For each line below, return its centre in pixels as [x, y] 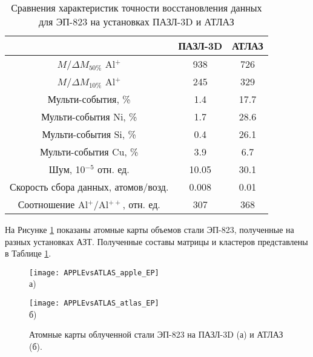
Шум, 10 [67, 169]
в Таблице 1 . [28, 253]
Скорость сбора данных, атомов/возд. [89, 187]
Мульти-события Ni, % [89, 116]
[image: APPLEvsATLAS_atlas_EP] [94, 303]
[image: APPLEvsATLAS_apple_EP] [94, 273]
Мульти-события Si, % [89, 134]
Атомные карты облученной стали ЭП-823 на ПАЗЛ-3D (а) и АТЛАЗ [156, 334]
